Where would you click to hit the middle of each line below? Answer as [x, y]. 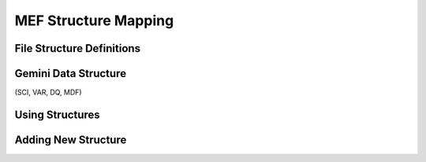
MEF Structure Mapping [94, 20]
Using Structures [57, 114]
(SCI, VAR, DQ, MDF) [48, 92]
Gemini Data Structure [70, 74]
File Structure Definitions [78, 48]
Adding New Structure [71, 140]
